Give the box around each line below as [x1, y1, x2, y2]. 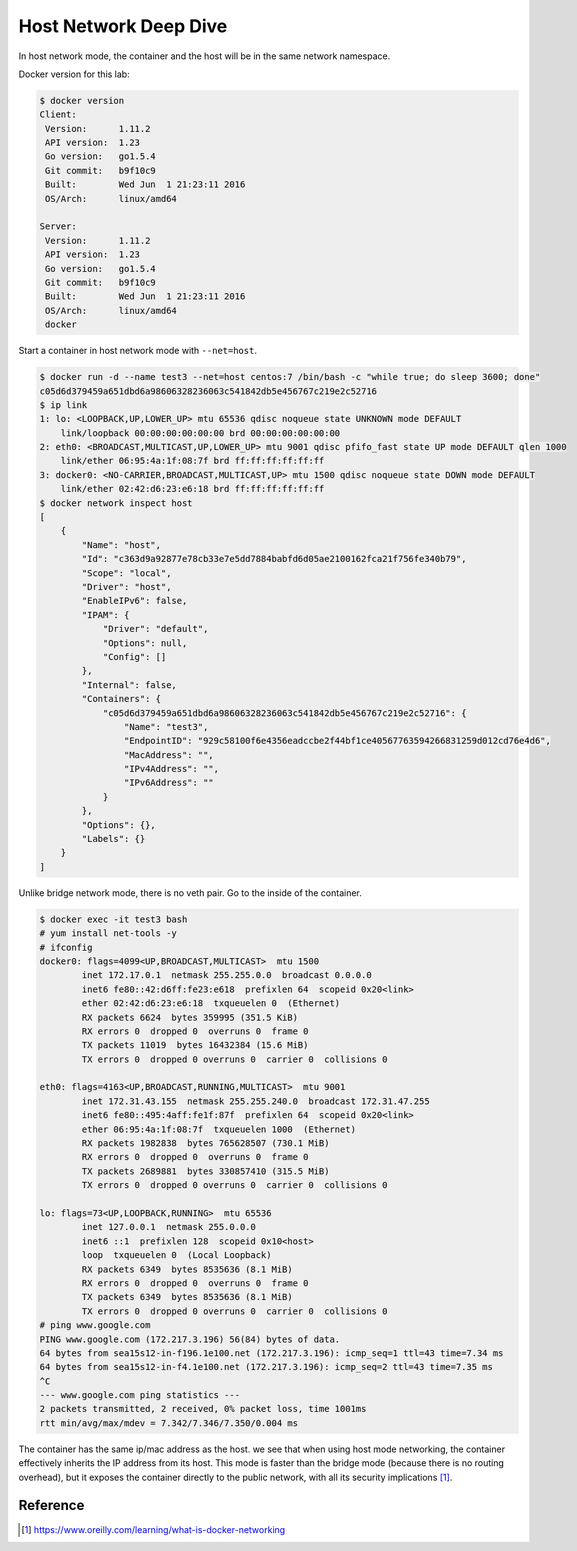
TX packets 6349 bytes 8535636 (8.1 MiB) [81, 1291, 294, 1303]
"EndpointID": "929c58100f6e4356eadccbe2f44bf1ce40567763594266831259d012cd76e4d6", [123, 735, 552, 747]
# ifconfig [39, 941, 93, 953]
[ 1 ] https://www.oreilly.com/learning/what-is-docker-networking [21, 1523, 286, 1535]
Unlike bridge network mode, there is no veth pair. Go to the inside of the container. [18, 886, 362, 899]
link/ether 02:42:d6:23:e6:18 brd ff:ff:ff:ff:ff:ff [60, 483, 325, 495]
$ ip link [39, 399, 88, 410]
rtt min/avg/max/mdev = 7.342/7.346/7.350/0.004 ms [39, 1417, 299, 1429]
